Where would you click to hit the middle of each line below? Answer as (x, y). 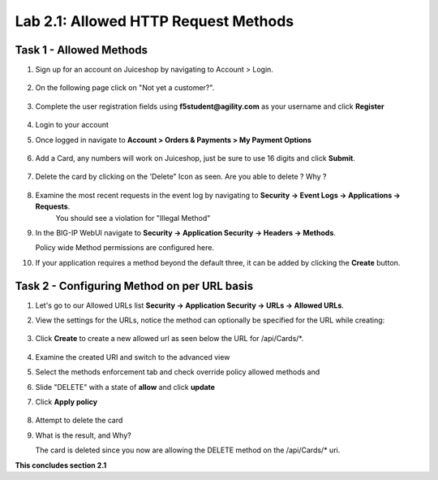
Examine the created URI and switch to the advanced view (133, 357)
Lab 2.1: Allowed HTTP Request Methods (155, 21)
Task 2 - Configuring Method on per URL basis (134, 285)
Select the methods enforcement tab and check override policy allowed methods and (178, 372)
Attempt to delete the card (79, 420)
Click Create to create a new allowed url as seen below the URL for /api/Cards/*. (170, 339)
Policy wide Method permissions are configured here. (125, 248)
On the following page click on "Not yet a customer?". (125, 88)
